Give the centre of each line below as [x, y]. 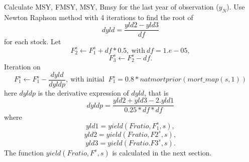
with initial [87, 80]
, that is [156, 92]
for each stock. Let [33, 42]
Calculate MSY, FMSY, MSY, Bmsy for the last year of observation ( [111, 7]
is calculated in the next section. [162, 152]
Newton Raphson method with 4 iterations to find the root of [99, 17]
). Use [236, 7]
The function [24, 152]
